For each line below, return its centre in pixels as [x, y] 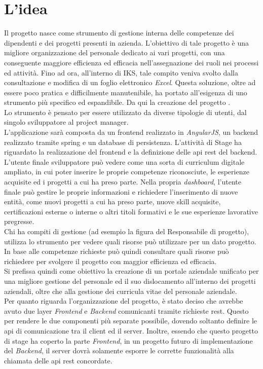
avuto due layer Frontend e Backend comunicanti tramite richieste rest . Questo [126, 310]
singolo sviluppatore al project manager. [66, 122]
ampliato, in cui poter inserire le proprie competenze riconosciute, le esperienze [127, 172]
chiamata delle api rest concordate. [58, 360]
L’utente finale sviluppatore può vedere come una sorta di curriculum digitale [124, 161]
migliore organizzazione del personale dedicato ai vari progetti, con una [115, 52]
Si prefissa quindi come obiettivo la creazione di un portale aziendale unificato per [131, 271]
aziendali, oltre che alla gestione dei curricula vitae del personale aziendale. [121, 291]
